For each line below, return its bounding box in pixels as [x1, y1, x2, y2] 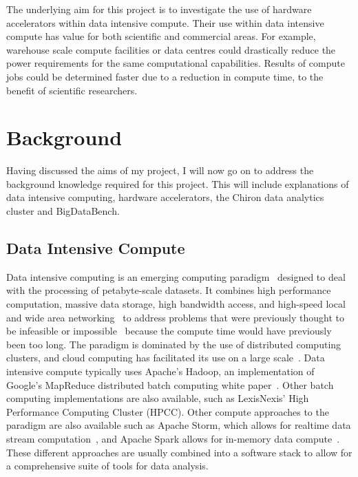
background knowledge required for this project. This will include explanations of [6, 176, 349, 191]
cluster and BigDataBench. [6, 204, 120, 218]
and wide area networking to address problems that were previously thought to [6, 310, 344, 324]
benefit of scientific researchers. [6, 83, 138, 97]
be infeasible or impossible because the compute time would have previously [6, 324, 332, 338]
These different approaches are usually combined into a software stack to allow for [6, 445, 352, 459]
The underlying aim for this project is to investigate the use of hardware [6, 2, 312, 16]
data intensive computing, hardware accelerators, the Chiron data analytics [6, 190, 324, 204]
